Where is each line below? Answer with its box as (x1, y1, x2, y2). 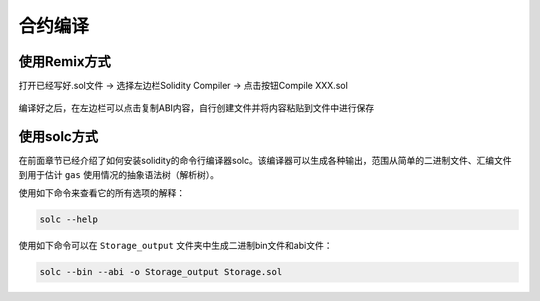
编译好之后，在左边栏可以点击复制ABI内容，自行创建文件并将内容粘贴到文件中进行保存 (18, 102, 375, 114)
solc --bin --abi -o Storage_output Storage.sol (39, 266, 283, 278)
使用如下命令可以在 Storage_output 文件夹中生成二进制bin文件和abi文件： (18, 240, 333, 252)
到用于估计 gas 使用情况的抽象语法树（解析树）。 (18, 168, 220, 180)
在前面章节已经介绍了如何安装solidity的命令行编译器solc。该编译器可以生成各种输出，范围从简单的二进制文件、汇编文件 (18, 155, 512, 167)
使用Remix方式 (18, 53, 112, 70)
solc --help (39, 214, 99, 225)
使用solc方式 (18, 128, 99, 145)
